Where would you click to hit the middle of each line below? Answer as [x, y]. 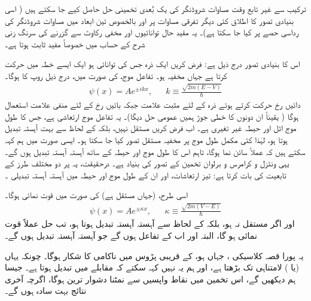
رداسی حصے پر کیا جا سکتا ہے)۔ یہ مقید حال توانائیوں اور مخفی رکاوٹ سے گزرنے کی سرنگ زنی [152, 32]
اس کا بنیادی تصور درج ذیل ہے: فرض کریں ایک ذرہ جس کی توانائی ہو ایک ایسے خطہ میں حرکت [153, 64]
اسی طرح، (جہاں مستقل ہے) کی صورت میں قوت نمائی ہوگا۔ [97, 195]
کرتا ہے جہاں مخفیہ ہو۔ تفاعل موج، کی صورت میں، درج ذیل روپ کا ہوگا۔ [116, 75]
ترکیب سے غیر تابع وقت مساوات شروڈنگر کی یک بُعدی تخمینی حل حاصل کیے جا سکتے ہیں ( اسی [155, 8]
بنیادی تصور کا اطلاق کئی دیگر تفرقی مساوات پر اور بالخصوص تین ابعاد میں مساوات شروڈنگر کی [149, 20]
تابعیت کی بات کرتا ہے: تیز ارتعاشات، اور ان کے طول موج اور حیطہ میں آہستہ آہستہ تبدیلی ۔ [146, 174]
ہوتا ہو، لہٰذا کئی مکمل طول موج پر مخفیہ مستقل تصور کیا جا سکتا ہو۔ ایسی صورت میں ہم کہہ [146, 139]
